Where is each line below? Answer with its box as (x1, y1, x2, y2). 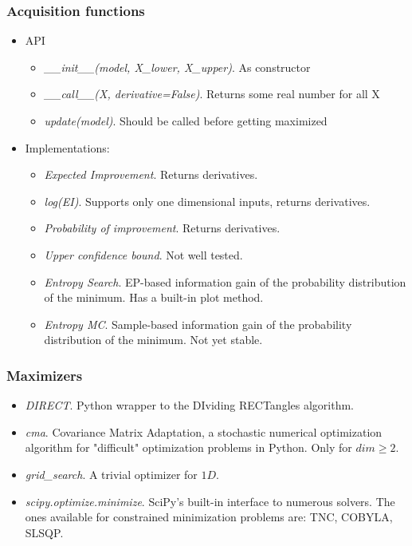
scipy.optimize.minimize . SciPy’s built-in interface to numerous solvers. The (25, 493, 395, 509)
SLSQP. (25, 524, 64, 540)
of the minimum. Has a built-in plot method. (44, 289, 264, 306)
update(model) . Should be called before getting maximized (44, 113, 328, 129)
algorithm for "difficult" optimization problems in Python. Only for (25, 439, 352, 456)
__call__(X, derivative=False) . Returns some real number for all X (44, 85, 380, 102)
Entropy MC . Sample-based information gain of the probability (44, 315, 352, 332)
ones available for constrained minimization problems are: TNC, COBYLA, (25, 508, 393, 525)
